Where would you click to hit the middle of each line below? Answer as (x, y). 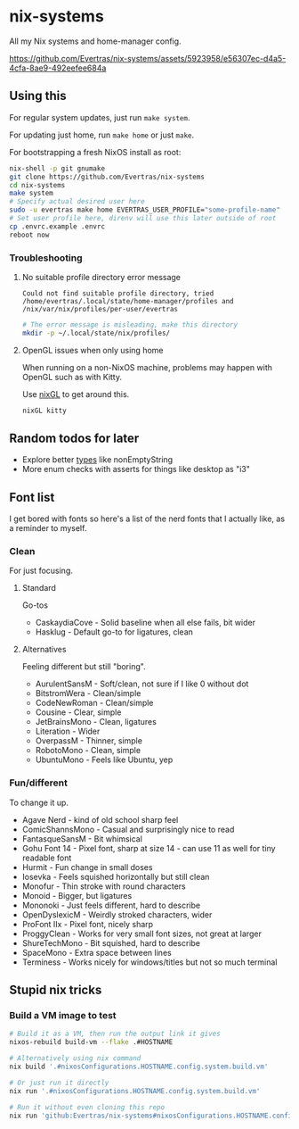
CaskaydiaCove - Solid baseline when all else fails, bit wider (145, 623)
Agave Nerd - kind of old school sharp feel (100, 819)
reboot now (29, 235)
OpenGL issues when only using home (93, 350)
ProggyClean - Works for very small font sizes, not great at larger (142, 934)
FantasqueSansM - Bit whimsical (82, 838)
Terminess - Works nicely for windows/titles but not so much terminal (149, 962)
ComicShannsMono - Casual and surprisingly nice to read (128, 829)
